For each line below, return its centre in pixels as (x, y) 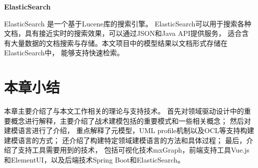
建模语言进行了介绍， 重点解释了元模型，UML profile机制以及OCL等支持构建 (129, 130)
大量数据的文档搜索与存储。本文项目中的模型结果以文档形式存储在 (119, 43)
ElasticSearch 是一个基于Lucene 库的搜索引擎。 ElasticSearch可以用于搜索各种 (128, 23)
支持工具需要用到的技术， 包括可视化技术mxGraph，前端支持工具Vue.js (133, 150)
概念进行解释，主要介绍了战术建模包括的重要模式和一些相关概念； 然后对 (131, 120)
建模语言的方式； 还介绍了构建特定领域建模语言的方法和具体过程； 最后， (125, 140)
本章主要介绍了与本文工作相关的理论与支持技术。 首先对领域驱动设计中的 (124, 111)
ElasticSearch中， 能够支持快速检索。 (64, 53)
